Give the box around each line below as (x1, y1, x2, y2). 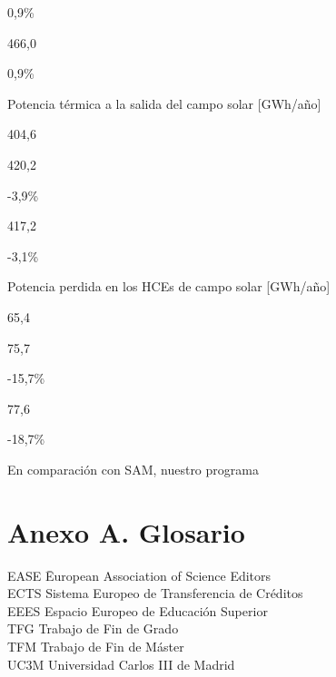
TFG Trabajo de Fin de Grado (7, 619, 179, 638)
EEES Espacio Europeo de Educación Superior (7, 601, 268, 620)
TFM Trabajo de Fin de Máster (7, 637, 184, 655)
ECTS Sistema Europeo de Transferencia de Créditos (7, 584, 303, 603)
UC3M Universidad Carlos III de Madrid (7, 654, 235, 673)
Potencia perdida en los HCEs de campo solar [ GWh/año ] (7, 277, 331, 296)
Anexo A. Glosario (7, 513, 245, 550)
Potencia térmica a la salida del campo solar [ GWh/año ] (7, 93, 321, 113)
